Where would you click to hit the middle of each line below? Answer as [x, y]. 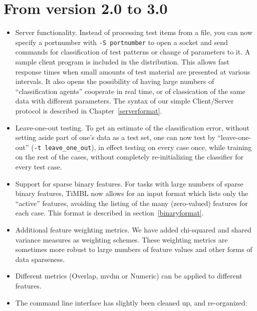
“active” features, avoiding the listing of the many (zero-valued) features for [132, 203]
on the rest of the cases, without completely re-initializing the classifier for [129, 157]
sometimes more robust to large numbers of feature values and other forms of [134, 249]
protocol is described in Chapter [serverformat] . [89, 110]
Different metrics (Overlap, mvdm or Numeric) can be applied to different [129, 276]
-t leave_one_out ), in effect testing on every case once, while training [143, 147]
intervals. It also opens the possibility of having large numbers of [115, 81]
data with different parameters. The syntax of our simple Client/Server [124, 101]
